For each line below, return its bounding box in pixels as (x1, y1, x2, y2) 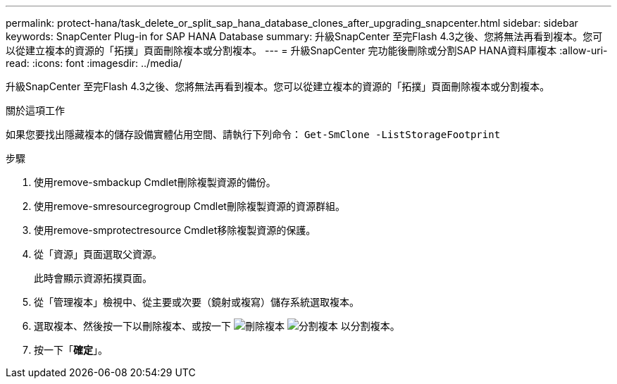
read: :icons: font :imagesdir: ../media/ (6, 57, 182, 69)
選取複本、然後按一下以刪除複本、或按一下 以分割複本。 (34, 320, 400, 332)
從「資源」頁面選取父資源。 (34, 248, 162, 260)
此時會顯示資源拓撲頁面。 (34, 272, 152, 284)
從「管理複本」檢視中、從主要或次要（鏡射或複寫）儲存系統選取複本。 (34, 296, 359, 308)
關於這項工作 (6, 104, 65, 116)
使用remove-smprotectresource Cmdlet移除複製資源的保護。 (34, 224, 316, 236)
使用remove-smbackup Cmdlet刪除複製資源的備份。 (34, 176, 276, 188)
